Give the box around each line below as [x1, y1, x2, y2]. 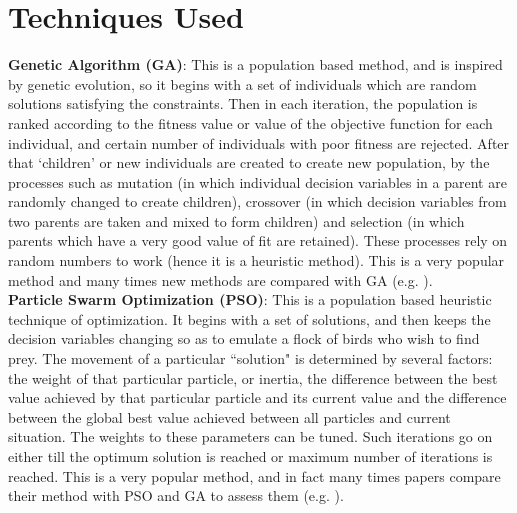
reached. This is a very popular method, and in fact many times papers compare [8, 465, 501, 486]
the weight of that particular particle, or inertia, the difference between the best [8, 367, 498, 388]
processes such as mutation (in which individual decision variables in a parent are [8, 171, 507, 192]
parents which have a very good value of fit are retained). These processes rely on [8, 230, 508, 251]
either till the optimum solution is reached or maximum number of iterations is [8, 446, 493, 466]
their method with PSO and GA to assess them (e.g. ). [8, 485, 344, 506]
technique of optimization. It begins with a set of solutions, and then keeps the [8, 308, 491, 329]
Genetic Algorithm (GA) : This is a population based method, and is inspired [8, 54, 503, 75]
